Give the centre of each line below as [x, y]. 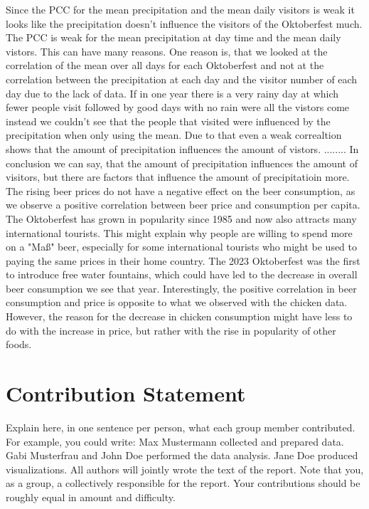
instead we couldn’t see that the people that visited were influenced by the [168, 121]
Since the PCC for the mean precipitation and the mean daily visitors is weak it [180, 9]
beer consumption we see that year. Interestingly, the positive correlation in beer [181, 288]
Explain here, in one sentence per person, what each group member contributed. [181, 427]
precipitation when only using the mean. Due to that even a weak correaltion [174, 135]
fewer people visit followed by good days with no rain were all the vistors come [178, 107]
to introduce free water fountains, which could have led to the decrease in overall [182, 274]
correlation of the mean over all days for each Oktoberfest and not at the [165, 65]
